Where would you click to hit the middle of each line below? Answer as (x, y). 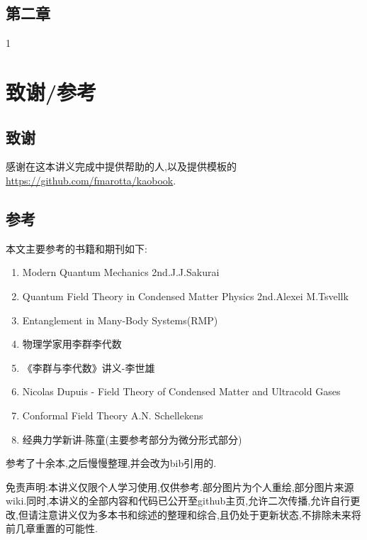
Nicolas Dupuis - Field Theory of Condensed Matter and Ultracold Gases (181, 391)
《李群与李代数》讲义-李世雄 (89, 367)
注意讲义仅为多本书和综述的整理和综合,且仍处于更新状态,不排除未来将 (199, 514)
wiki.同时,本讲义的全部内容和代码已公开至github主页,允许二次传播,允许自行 (178, 501)
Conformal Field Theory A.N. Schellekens (113, 415)
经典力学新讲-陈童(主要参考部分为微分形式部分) (132, 439)
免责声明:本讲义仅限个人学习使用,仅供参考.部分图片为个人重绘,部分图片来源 (180, 486)
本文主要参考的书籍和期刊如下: (77, 248)
